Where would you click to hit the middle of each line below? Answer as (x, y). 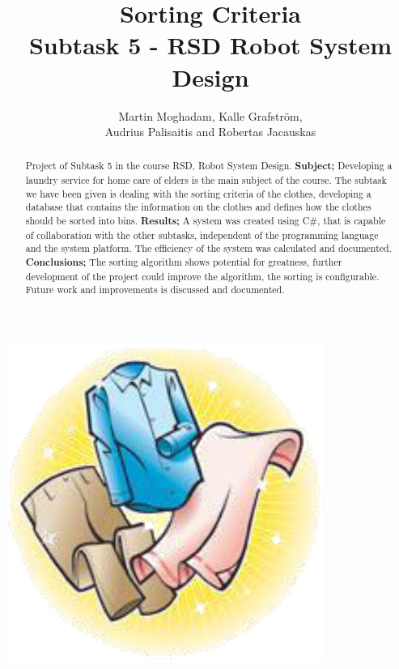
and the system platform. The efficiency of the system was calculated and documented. (208, 248)
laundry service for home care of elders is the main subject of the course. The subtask (206, 180)
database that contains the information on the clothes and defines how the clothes (198, 207)
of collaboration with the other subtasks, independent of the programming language (202, 234)
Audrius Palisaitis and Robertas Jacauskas (210, 132)
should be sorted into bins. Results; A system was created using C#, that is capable (206, 221)
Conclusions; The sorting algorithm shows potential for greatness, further (184, 262)
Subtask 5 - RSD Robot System (210, 45)
